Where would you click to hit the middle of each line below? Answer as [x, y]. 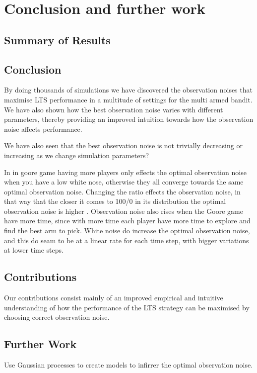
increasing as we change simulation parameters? [77, 155]
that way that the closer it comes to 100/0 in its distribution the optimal [115, 201]
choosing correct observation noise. [57, 317]
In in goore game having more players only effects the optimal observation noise [125, 172]
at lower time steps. [34, 250]
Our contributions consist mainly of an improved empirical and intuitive [114, 298]
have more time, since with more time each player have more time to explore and [127, 221]
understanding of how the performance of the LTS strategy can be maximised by [127, 307]
